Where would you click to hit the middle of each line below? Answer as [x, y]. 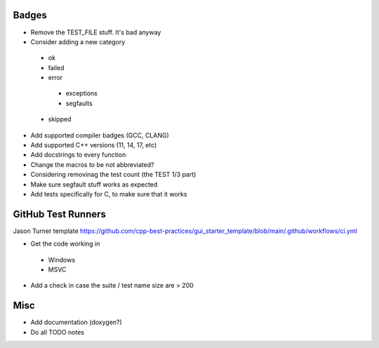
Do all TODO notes [57, 332]
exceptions [81, 93]
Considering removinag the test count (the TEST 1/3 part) [113, 175]
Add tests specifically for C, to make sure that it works [109, 194]
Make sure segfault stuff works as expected [94, 184]
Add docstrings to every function [78, 155]
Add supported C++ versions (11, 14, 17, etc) [94, 145]
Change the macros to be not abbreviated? [92, 164]
